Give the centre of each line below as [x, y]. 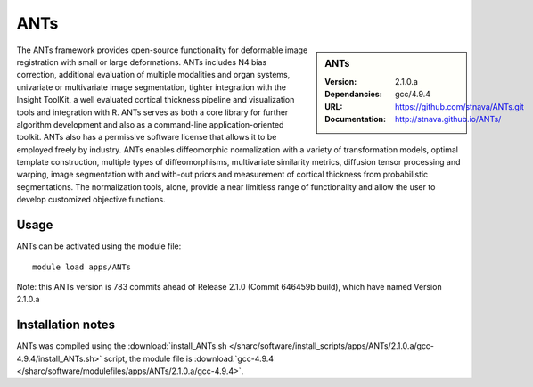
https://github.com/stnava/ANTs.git [460, 106]
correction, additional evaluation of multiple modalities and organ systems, [153, 75]
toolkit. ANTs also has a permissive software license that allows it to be [147, 137]
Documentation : [356, 119]
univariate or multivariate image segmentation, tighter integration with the [152, 87]
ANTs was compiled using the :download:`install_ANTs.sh [122, 346]
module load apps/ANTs [82, 267]
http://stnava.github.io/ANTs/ [448, 119]
